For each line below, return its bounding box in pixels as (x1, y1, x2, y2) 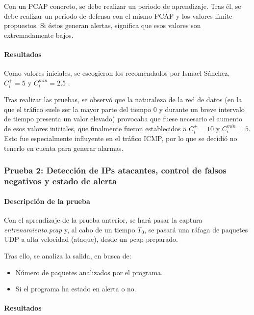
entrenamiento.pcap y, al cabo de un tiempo (4, 224, 135, 234)
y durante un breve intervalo (159, 104, 245, 114)
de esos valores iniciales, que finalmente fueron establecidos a (4, 123, 187, 133)
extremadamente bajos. (4, 29, 74, 40)
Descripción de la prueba (4, 196, 90, 206)
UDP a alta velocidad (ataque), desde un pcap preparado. (4, 234, 178, 244)
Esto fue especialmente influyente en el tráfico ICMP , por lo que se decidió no (4, 133, 237, 143)
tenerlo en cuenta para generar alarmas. (4, 143, 124, 153)
